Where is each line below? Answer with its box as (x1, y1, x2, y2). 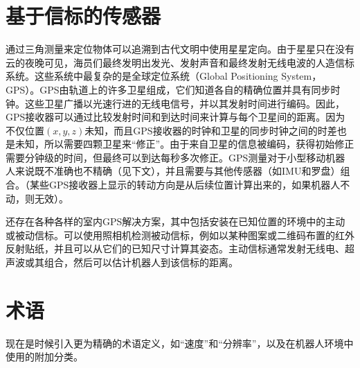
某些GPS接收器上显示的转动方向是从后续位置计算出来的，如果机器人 (29, 177, 341, 192)
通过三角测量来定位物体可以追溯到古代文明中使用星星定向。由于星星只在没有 (6, 42, 354, 56)
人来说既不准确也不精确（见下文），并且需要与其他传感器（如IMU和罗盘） (6, 164, 341, 178)
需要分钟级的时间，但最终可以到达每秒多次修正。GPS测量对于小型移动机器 (6, 150, 345, 164)
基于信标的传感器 (6, 1, 161, 30)
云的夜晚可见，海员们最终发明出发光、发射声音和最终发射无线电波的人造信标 (6, 55, 354, 69)
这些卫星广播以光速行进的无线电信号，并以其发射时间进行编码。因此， (24, 96, 345, 110)
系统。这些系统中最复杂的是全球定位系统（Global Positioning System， (6, 69, 322, 83)
